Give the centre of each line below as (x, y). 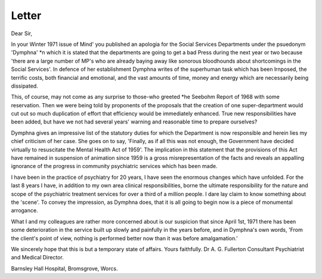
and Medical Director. (37, 258)
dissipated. (24, 86)
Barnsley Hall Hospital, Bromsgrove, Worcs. (64, 268)
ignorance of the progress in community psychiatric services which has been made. (114, 166)
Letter (26, 15)
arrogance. (24, 210)
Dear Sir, (22, 33)
